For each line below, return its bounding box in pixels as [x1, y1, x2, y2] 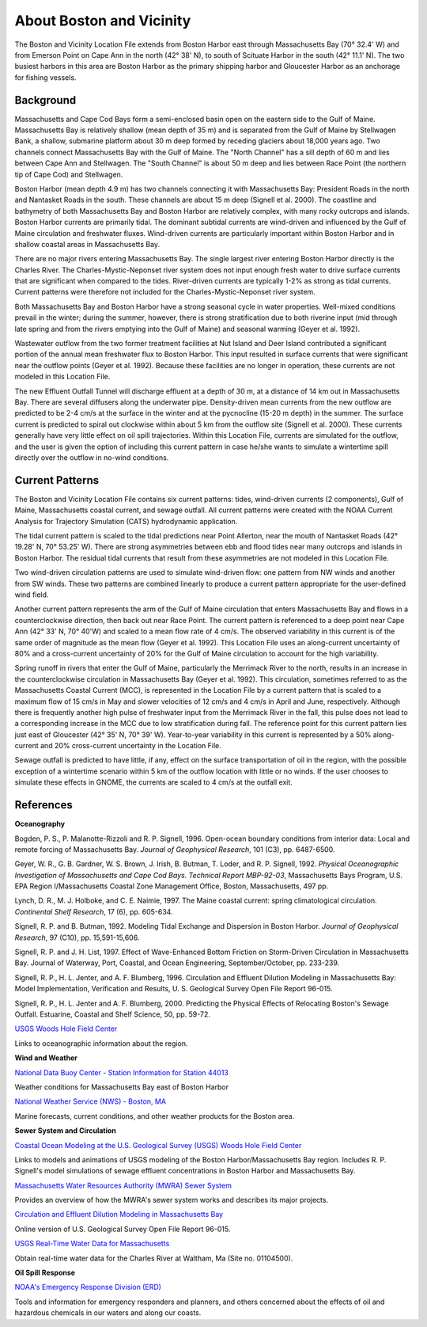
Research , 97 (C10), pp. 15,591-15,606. [14, 933, 140, 942]
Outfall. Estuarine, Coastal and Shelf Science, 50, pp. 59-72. [14, 1010, 211, 1019]
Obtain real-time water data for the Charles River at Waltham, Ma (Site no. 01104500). [14, 1253, 293, 1263]
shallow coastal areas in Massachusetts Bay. [14, 239, 161, 249]
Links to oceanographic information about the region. [14, 1038, 188, 1048]
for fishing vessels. [14, 72, 77, 82]
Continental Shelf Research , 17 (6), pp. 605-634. [14, 907, 173, 916]
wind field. [14, 590, 49, 599]
